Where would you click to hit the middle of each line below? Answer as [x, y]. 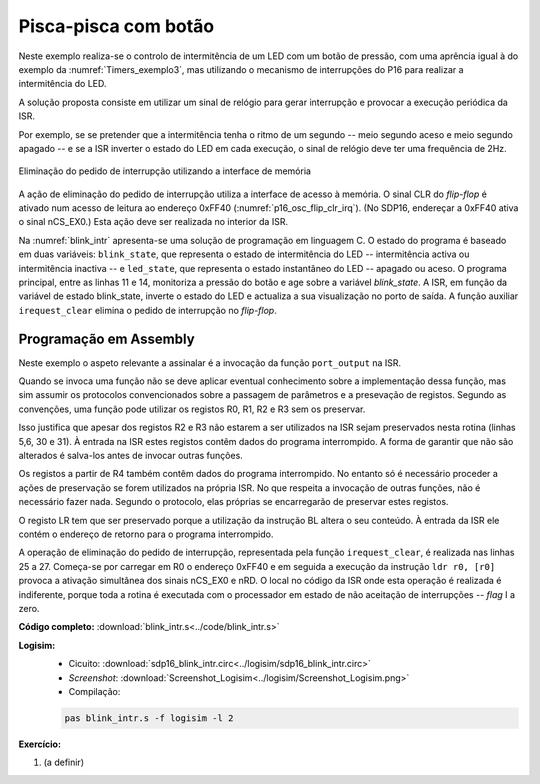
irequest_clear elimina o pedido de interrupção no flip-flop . [147, 310]
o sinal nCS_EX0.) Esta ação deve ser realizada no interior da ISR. [153, 222]
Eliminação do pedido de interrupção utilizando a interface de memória [165, 171]
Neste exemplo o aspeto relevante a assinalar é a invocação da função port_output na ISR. [210, 362]
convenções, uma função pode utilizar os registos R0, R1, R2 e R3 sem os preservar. [192, 409]
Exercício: [40, 744]
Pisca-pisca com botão [116, 26]
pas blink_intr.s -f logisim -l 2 [149, 718]
